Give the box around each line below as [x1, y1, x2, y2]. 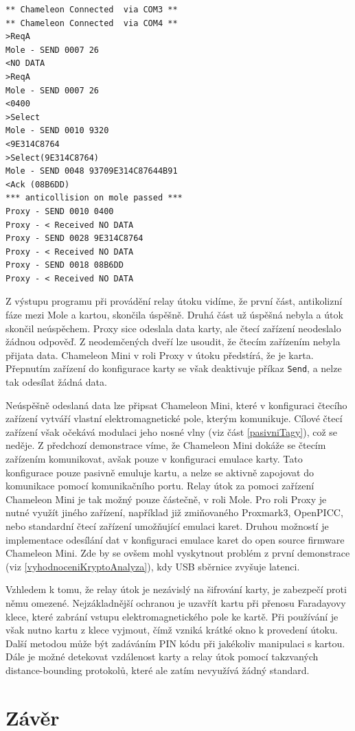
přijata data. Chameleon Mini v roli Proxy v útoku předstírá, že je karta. [5, 347, 314, 362]
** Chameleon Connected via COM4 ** [5, 18, 178, 28]
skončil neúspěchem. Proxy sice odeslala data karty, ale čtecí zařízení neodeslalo [5, 321, 341, 335]
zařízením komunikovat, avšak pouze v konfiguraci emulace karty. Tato [5, 452, 303, 466]
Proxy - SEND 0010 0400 [5, 206, 114, 216]
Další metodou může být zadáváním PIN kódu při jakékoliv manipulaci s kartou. [5, 636, 345, 650]
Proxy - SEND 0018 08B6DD [5, 260, 124, 270]
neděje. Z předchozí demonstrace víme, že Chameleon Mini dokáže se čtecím [5, 438, 326, 452]
